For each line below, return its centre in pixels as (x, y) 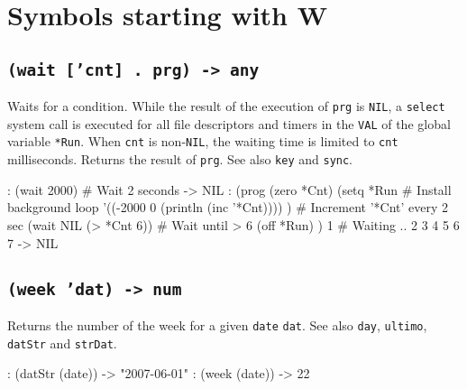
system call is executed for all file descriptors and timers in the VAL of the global (229, 123)
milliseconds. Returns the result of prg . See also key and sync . (180, 159)
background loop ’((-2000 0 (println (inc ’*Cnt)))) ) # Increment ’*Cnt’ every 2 (228, 207)
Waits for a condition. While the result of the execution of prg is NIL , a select (226, 106)
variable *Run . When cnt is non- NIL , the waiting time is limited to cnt (203, 141)
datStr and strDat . (62, 343)
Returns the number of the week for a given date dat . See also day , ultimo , (217, 324)
